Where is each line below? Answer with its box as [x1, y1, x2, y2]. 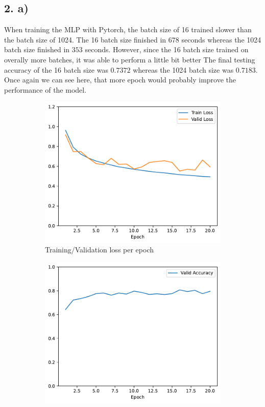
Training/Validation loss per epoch [45, 244, 154, 255]
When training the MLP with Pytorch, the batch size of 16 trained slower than [4, 24, 252, 35]
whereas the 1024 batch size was [133, 64, 234, 75]
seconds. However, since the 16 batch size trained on [85, 44, 249, 55]
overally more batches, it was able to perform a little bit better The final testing [4, 54, 255, 65]
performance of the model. [4, 84, 87, 95]
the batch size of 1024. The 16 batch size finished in [4, 34, 166, 45]
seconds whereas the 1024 [181, 34, 261, 45]
